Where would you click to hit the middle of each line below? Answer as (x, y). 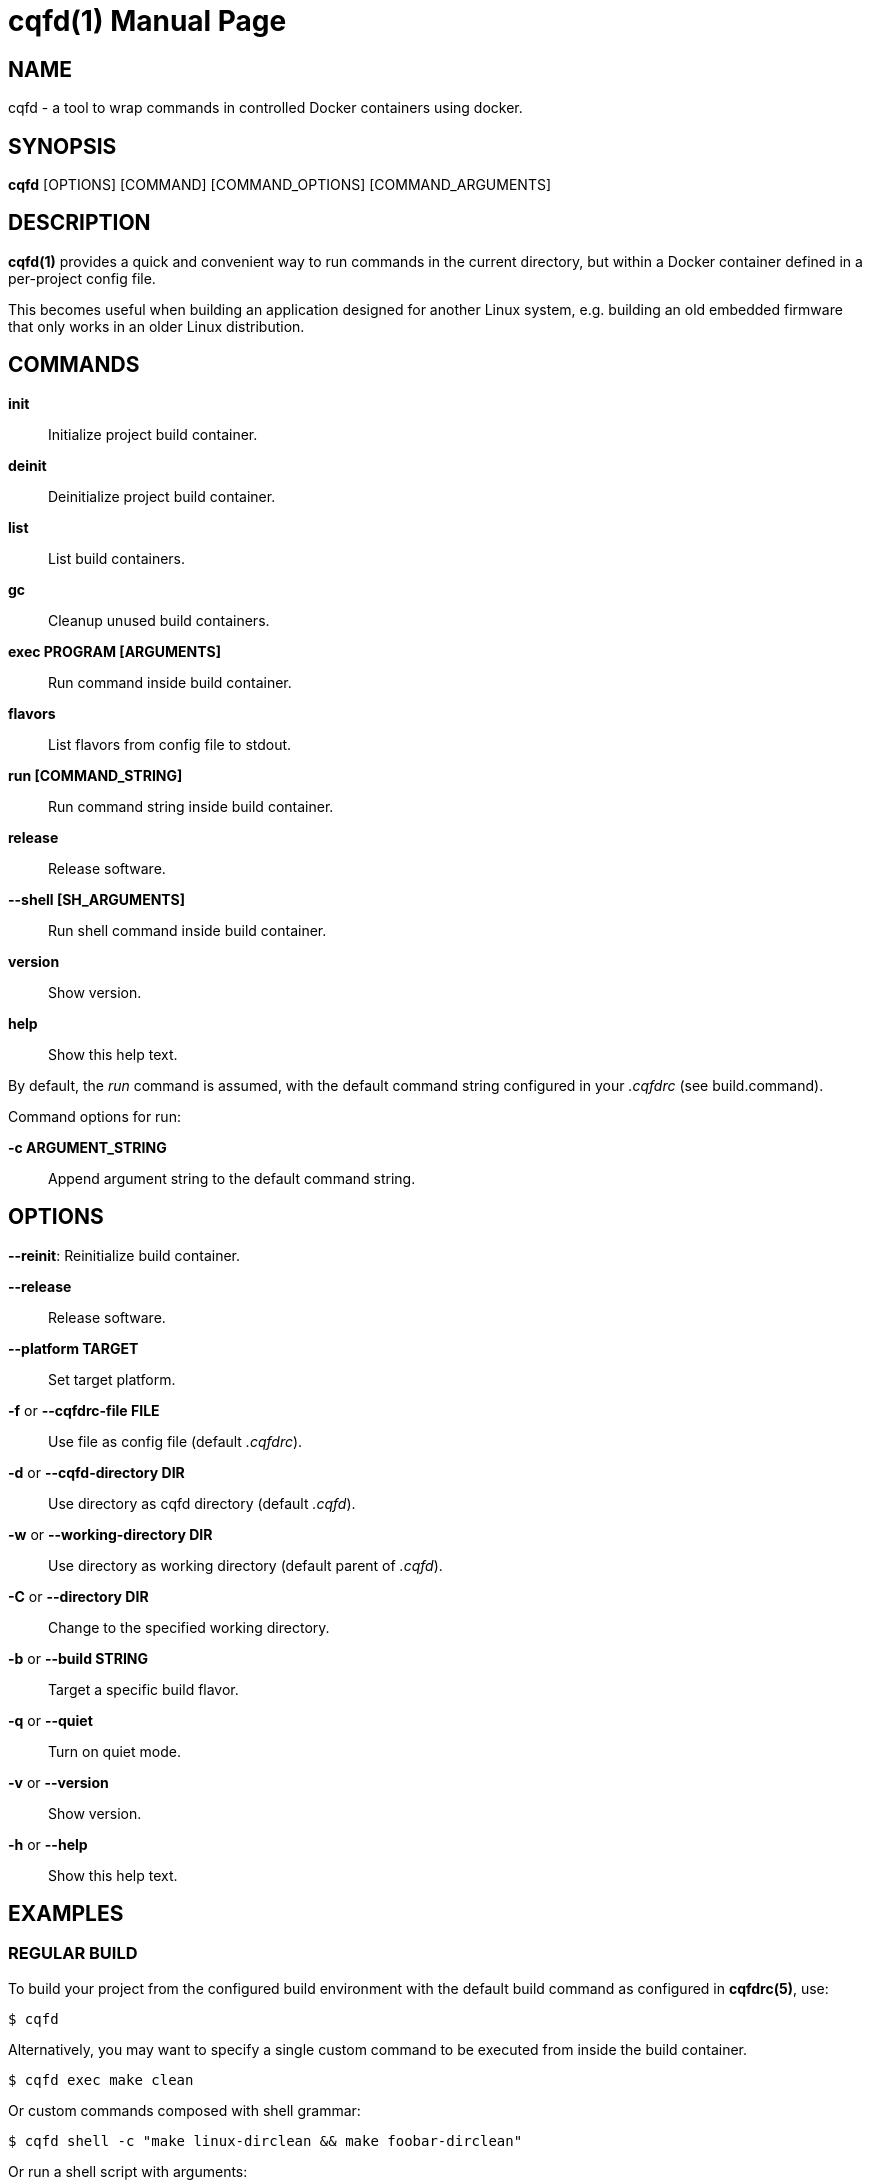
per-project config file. (82, 278)
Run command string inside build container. (191, 806)
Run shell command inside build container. (187, 930)
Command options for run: (94, 1116)
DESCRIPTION (79, 223)
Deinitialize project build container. (162, 496)
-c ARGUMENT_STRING (87, 1147)
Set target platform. (112, 1379)
